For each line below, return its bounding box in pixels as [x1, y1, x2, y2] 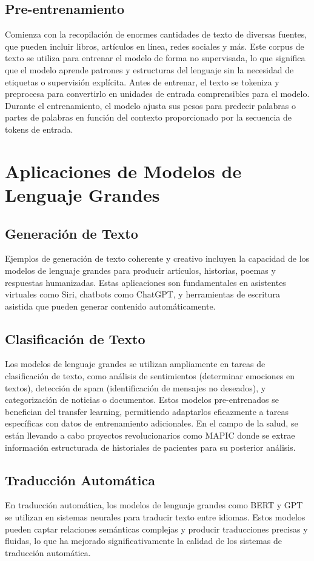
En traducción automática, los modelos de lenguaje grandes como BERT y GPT [5, 499, 303, 511]
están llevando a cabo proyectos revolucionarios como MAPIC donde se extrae [5, 429, 295, 442]
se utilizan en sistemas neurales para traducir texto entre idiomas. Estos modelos [5, 511, 306, 523]
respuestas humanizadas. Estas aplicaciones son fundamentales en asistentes [5, 276, 286, 288]
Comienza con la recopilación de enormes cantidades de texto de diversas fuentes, [5, 28, 307, 41]
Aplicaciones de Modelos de [5, 158, 242, 183]
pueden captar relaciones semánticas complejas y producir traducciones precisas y [5, 522, 308, 535]
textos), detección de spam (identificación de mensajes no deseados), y [5, 381, 266, 394]
